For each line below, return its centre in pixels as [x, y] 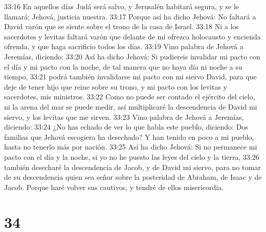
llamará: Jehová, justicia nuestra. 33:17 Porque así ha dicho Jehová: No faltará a [130, 16]
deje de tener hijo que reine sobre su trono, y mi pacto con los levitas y [116, 86]
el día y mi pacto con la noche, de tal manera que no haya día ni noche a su [123, 66]
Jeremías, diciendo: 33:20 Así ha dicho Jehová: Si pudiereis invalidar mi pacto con [132, 56]
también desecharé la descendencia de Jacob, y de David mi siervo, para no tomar [132, 167]
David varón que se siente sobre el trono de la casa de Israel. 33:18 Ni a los [121, 26]
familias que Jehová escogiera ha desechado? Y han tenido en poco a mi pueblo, [129, 136]
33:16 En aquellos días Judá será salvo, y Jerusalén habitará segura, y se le [121, 6]
